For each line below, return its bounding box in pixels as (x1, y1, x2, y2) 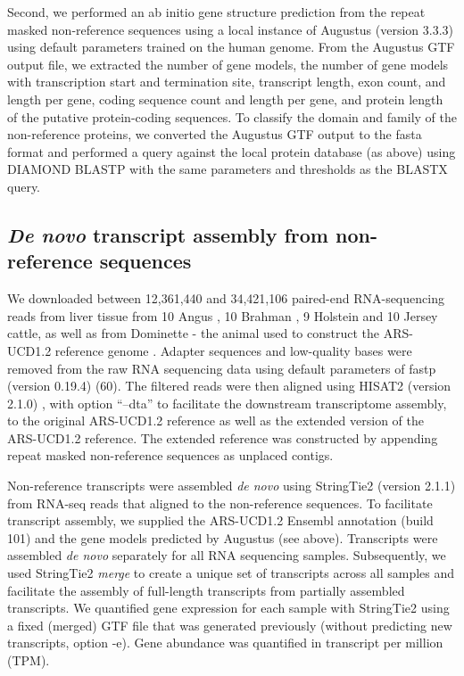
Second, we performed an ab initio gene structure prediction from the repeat (7, 3, 426, 21)
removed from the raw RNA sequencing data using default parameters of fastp (7, 359, 436, 377)
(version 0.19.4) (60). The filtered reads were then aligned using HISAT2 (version (7, 376, 452, 395)
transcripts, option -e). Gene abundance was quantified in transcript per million (7, 633, 443, 652)
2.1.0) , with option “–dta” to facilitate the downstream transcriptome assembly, (7, 393, 447, 412)
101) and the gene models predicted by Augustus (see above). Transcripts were (7, 528, 438, 547)
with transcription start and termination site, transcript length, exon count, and (7, 72, 446, 91)
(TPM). (7, 651, 50, 669)
